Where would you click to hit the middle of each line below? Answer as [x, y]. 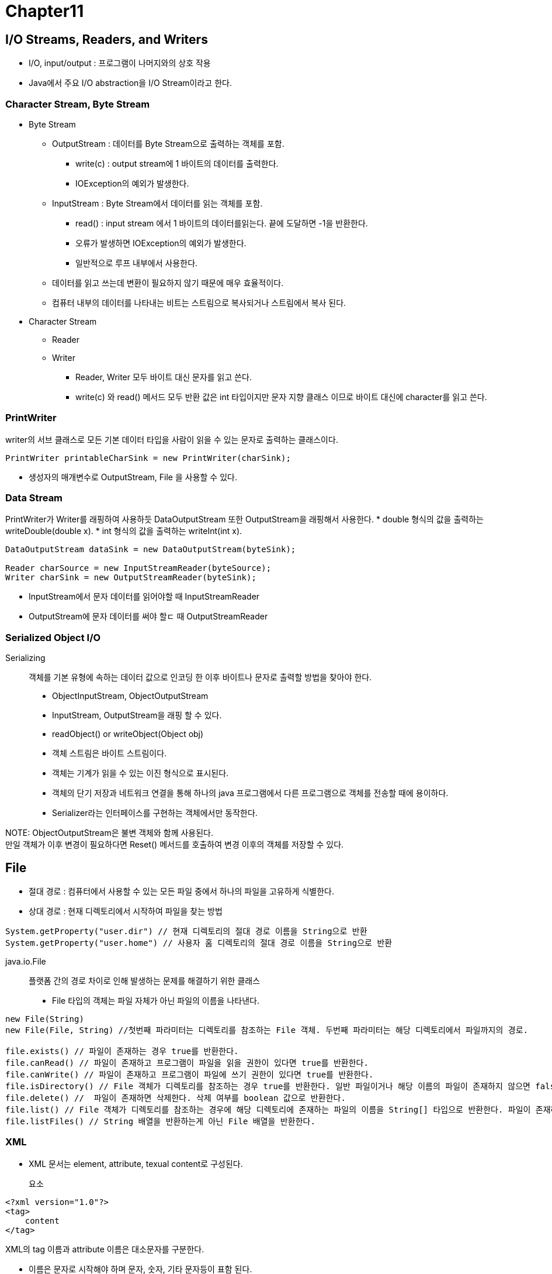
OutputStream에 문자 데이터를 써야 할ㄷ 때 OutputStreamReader [148, 617]
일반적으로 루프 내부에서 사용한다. [137, 263]
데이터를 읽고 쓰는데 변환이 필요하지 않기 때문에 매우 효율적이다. [168, 283]
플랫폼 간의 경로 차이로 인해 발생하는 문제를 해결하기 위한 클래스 [145, 981]
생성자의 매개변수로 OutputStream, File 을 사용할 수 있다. [133, 477]
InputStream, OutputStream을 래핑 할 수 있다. [137, 715]
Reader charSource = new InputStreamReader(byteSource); [138, 568]
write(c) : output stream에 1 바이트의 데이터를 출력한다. [177, 163]
